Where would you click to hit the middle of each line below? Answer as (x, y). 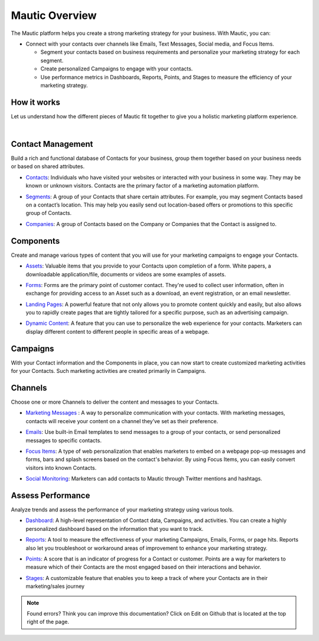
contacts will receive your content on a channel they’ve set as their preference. (122, 421)
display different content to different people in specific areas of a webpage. (118, 331)
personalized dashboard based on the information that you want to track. (115, 529)
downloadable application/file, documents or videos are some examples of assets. (126, 274)
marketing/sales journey (55, 587)
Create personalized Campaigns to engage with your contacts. (117, 69)
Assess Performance (51, 495)
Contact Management (52, 144)
